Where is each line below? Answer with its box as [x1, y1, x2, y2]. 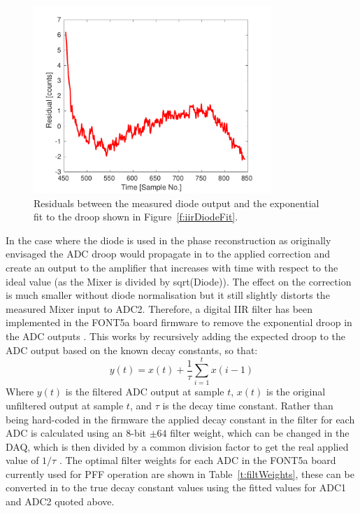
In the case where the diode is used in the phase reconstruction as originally [6, 232, 331, 247]
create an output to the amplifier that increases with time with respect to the [6, 260, 338, 275]
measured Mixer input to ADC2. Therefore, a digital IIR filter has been [6, 301, 313, 316]
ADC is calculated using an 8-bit [6, 426, 147, 440]
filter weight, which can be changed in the [170, 426, 350, 440]
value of [6, 453, 39, 468]
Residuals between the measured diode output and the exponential [34, 195, 319, 210]
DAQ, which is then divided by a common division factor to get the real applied [6, 439, 349, 454]
